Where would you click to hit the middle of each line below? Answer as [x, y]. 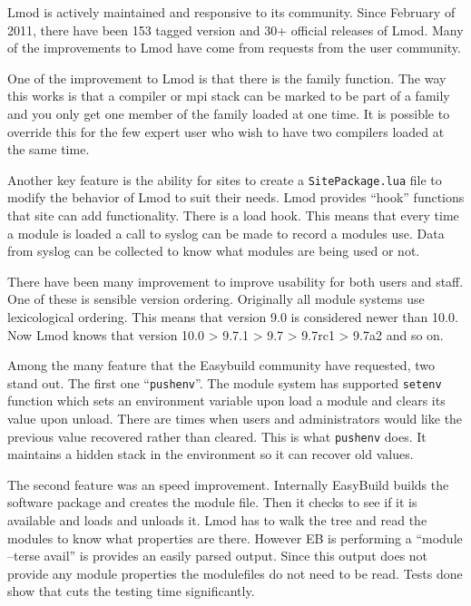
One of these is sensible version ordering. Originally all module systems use [216, 299]
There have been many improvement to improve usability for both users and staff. [235, 281]
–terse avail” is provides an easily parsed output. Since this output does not [218, 556]
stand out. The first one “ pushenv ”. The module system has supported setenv [225, 382]
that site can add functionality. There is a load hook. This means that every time [233, 215]
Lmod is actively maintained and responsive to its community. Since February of [231, 12]
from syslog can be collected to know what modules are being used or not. [214, 251]
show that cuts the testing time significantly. [131, 591]
